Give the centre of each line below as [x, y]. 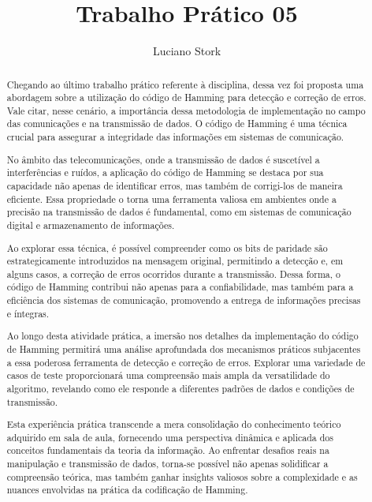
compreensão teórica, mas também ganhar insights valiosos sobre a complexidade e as [182, 476]
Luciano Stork [187, 51]
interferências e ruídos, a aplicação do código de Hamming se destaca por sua [165, 172]
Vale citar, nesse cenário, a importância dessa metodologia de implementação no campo [186, 110]
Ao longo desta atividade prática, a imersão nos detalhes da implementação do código [182, 336]
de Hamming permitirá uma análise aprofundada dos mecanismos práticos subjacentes [184, 349]
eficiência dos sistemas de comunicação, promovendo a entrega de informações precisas [184, 300]
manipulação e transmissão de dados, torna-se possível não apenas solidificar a [167, 464]
